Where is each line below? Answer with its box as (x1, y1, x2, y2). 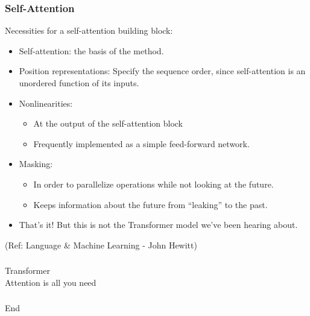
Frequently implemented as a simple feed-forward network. (33, 137, 250, 150)
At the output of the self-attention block (33, 117, 183, 130)
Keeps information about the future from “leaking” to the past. (33, 198, 268, 210)
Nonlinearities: (19, 96, 73, 109)
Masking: (19, 157, 53, 170)
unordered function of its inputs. (19, 77, 139, 89)
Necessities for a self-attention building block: (5, 24, 173, 37)
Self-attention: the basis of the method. (19, 44, 164, 57)
